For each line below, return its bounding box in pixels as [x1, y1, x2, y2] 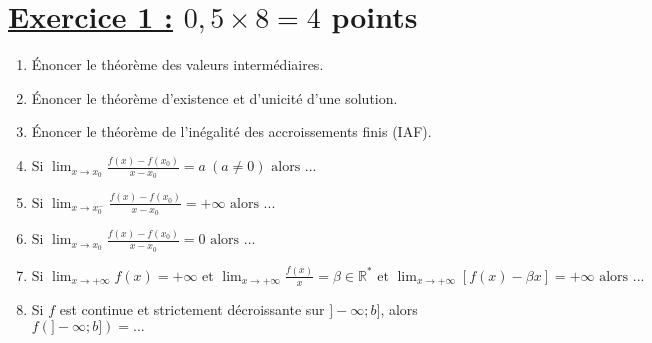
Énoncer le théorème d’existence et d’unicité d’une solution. [31, 87, 398, 108]
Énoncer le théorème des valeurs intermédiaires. [31, 54, 324, 75]
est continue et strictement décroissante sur [59, 299, 325, 320]
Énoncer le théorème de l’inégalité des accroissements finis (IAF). [31, 121, 432, 142]
